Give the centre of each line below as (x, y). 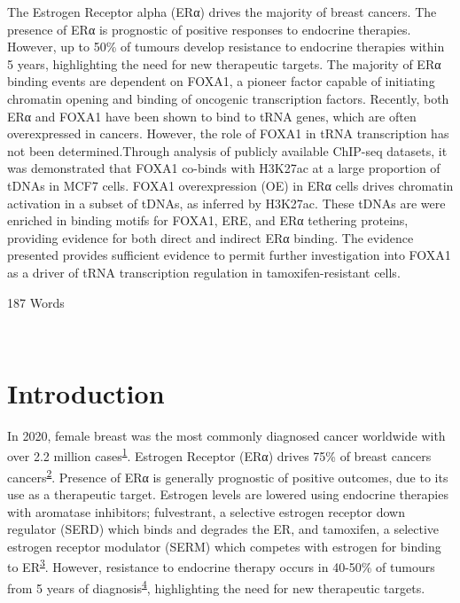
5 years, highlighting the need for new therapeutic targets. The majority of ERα (224, 63)
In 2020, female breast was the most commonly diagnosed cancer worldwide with (226, 435)
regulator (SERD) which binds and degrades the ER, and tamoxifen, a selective (223, 529)
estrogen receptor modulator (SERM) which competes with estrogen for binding (224, 546)
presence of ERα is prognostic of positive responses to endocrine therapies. (209, 29)
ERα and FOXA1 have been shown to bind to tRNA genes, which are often (212, 116)
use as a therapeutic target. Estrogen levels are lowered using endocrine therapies (228, 493)
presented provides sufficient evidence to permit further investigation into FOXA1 (229, 255)
